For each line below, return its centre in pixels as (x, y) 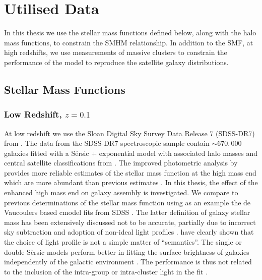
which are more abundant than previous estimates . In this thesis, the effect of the (131, 182)
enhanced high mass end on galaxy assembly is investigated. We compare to (121, 192)
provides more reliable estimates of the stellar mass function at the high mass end (130, 172)
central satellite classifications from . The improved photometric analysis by (121, 163)
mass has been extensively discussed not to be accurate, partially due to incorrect (130, 222)
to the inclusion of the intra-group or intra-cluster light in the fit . (106, 271)
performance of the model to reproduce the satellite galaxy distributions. (116, 62)
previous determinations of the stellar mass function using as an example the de (127, 202)
